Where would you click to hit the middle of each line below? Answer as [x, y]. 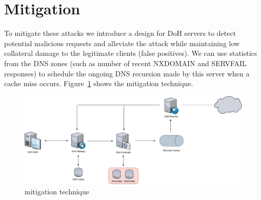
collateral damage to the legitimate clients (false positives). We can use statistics [131, 53]
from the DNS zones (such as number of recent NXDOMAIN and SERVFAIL [125, 63]
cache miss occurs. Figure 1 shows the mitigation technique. [99, 83]
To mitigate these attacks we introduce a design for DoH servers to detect [120, 33]
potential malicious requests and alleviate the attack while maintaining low [122, 43]
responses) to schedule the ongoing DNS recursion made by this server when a [127, 73]
